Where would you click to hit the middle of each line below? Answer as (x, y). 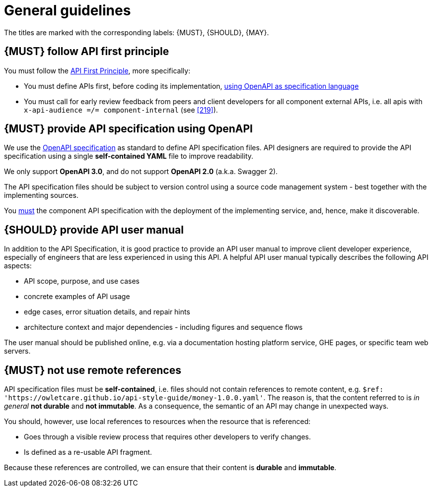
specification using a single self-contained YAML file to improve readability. (129, 156)
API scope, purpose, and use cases (82, 281)
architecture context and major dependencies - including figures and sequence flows (163, 327)
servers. (17, 351)
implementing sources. (41, 195)
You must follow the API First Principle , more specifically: (97, 70)
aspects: (18, 266)
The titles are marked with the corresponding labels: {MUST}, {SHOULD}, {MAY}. (137, 32)
